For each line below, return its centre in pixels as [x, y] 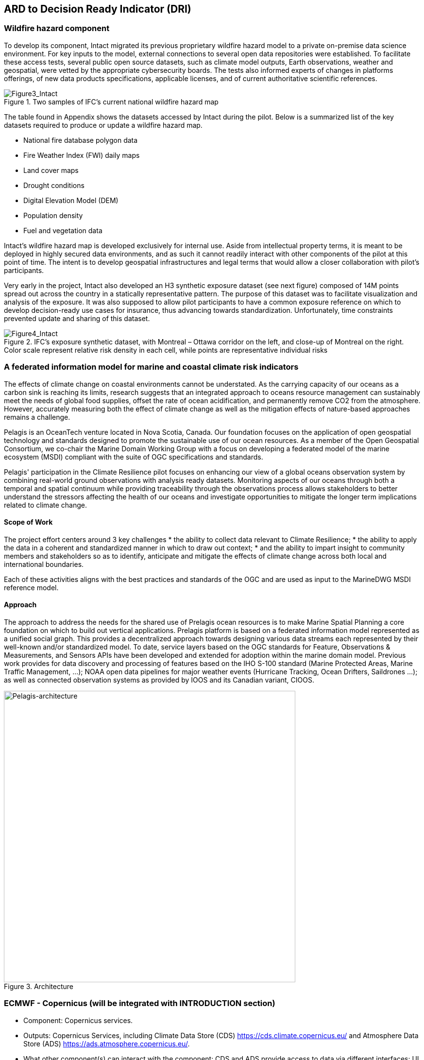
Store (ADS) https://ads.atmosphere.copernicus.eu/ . [107, 1043]
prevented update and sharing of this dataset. [77, 318]
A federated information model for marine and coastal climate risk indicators [151, 367]
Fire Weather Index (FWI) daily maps [82, 155]
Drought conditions [54, 185]
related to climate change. [45, 505]
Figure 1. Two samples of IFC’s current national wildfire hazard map [111, 102]
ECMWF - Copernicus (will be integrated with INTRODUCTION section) [140, 1003]
